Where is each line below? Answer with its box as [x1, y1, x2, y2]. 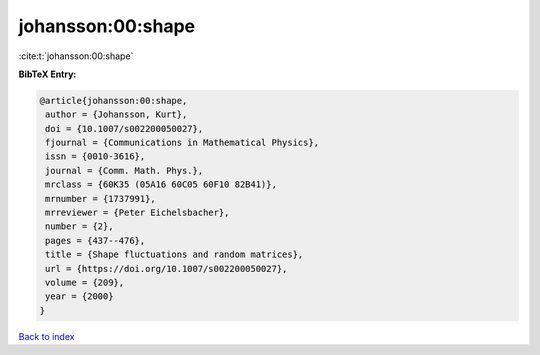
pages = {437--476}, [45, 235, 146, 246]
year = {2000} [45, 291, 114, 302]
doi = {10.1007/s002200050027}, [45, 123, 204, 134]
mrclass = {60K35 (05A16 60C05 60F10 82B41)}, [45, 179, 277, 190]
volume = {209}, [45, 277, 125, 288]
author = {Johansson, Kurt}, [45, 109, 188, 120]
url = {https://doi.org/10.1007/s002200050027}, [45, 263, 288, 274]
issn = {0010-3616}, [45, 151, 146, 162]
